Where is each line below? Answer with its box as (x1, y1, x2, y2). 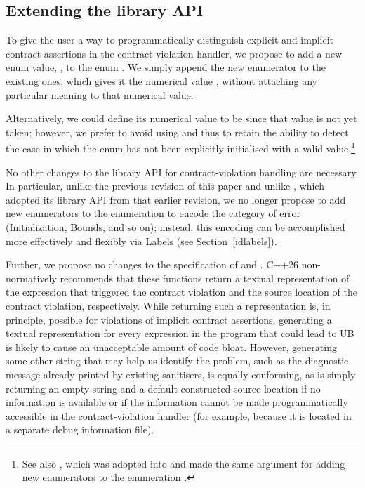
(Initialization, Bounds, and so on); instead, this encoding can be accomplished (6, 219, 345, 234)
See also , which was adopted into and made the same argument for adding (22, 456, 345, 470)
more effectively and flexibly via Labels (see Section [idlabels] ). (6, 233, 277, 248)
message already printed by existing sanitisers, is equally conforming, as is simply (6, 367, 356, 381)
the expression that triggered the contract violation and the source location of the (6, 284, 357, 299)
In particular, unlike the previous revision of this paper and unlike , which (6, 178, 324, 193)
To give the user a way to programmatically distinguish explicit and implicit (6, 32, 334, 47)
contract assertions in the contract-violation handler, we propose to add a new (6, 46, 343, 60)
